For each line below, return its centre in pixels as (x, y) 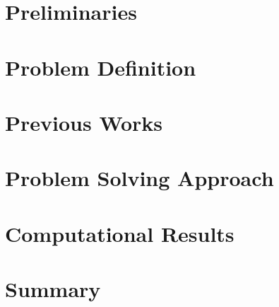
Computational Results (120, 233)
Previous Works (84, 122)
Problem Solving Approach (139, 178)
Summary (53, 289)
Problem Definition (101, 67)
